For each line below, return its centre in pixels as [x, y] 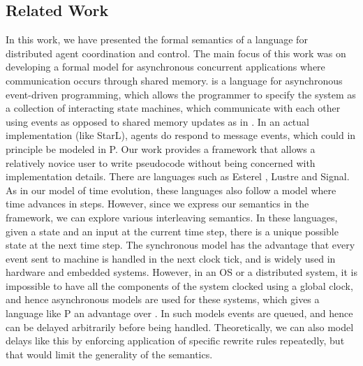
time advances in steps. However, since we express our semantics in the [157, 204]
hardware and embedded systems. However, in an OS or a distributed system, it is [181, 272]
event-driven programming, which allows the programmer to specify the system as [181, 94]
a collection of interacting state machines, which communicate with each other [173, 108]
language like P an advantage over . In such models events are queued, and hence [179, 313]
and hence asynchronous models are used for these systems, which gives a [163, 299]
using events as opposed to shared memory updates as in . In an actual [157, 121]
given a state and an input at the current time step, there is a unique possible [172, 231]
